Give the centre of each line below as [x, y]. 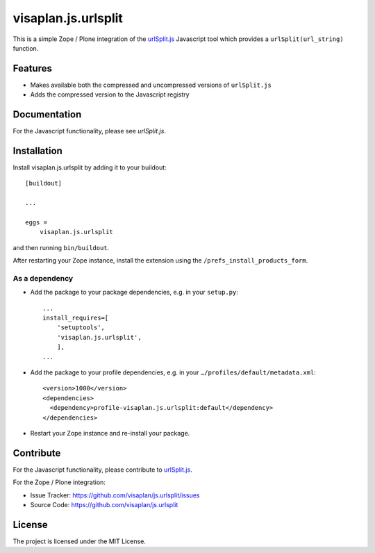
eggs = [36, 222]
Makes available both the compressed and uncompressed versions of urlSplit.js [151, 85]
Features [32, 68]
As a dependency [43, 278]
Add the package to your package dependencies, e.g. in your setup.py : [134, 292]
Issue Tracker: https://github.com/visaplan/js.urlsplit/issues [115, 495]
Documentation [47, 115]
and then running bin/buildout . [61, 247]
